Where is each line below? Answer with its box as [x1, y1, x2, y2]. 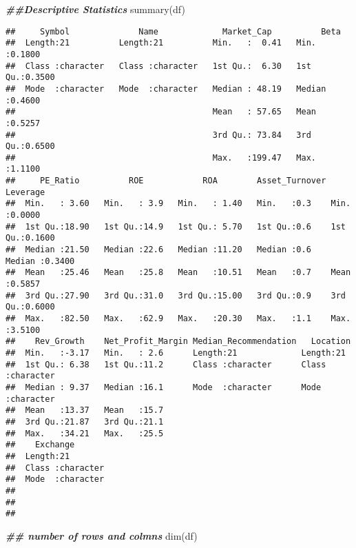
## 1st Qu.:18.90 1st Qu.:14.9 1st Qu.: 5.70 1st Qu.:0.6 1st [6, 221, 346, 232]
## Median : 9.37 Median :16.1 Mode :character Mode [6, 382, 322, 392]
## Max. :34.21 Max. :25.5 [6, 428, 164, 438]
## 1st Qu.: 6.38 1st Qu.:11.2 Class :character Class [6, 359, 326, 369]
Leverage [6, 187, 45, 197]
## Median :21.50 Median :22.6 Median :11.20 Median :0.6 [6, 245, 311, 255]
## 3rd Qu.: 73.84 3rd [6, 130, 311, 140]
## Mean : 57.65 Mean [6, 107, 317, 117]
